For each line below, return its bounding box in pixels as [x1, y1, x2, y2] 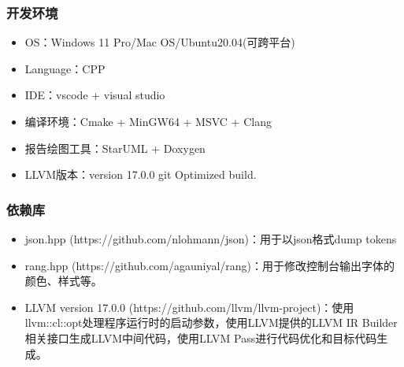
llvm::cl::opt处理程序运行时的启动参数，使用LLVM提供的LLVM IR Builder [24, 314, 398, 331]
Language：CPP [24, 60, 106, 76]
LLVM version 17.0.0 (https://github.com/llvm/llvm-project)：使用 [24, 298, 354, 315]
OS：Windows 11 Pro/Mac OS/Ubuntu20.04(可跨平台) [24, 34, 295, 50]
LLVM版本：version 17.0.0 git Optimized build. [24, 166, 257, 183]
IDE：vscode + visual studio [24, 87, 165, 103]
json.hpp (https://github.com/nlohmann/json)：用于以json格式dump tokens [24, 231, 397, 247]
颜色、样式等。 [24, 272, 102, 289]
